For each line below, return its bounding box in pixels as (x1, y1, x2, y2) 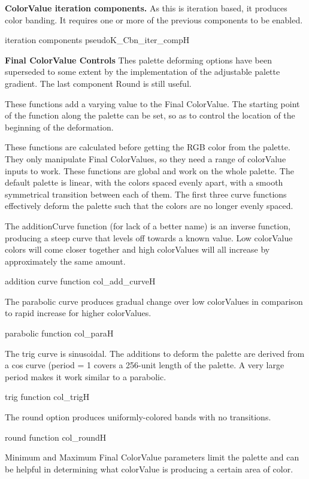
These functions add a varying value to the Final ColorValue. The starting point (5, 97, 300, 110)
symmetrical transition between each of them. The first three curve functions (5, 187, 287, 200)
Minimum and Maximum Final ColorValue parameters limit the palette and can (5, 451, 299, 463)
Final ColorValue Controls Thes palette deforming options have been (5, 53, 272, 66)
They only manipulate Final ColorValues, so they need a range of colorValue (5, 152, 286, 165)
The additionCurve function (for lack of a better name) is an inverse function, (5, 219, 291, 232)
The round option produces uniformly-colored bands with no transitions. (5, 411, 271, 423)
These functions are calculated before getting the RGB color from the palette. (5, 141, 290, 153)
